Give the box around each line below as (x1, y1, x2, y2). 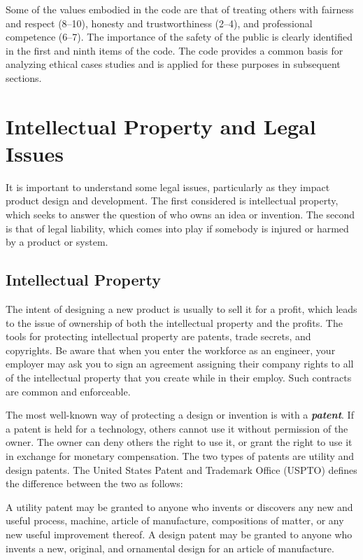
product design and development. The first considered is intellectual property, (6, 193, 339, 208)
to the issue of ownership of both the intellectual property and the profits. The (6, 315, 343, 330)
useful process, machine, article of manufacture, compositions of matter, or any (6, 513, 344, 528)
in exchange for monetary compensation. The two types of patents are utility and (6, 448, 355, 463)
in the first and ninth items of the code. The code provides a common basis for (6, 43, 343, 57)
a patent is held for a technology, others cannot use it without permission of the (6, 421, 348, 435)
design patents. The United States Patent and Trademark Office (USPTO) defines (6, 462, 357, 477)
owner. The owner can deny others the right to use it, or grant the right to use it (6, 435, 353, 449)
